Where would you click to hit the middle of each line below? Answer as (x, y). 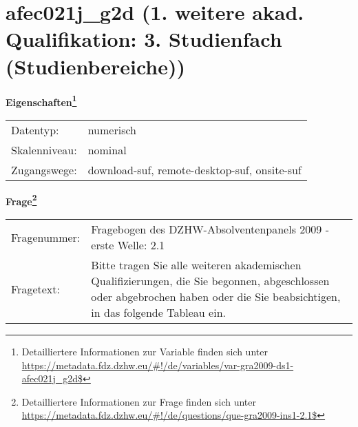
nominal (107, 149)
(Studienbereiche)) (95, 66)
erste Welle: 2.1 (128, 245)
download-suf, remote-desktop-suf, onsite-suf (194, 169)
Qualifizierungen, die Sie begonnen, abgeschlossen (210, 281)
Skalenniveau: (44, 149)
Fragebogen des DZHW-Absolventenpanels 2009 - (210, 229)
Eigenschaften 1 (41, 101)
